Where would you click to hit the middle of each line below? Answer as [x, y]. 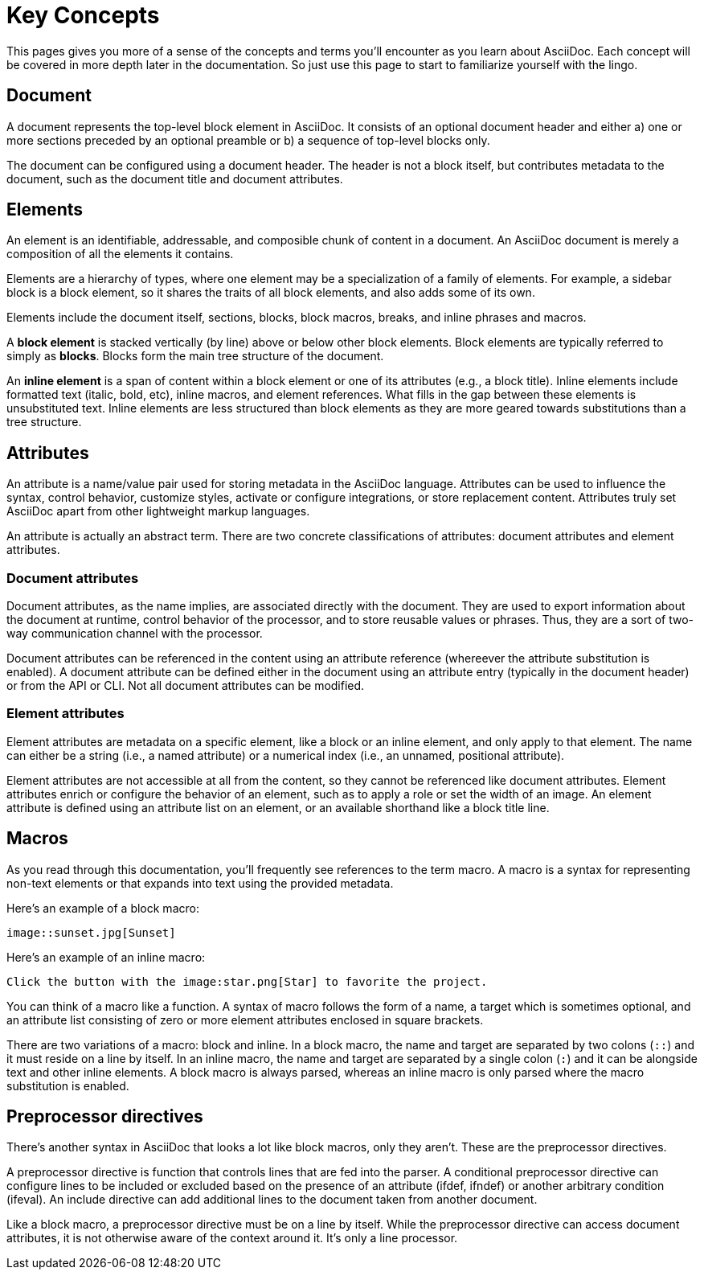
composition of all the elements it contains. [120, 254]
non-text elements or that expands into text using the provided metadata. [200, 883]
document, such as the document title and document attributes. [175, 178]
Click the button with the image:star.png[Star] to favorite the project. [247, 981]
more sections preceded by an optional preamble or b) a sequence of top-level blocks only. [248, 140]
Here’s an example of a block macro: [103, 908]
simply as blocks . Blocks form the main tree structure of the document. [195, 356]
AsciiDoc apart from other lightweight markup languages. [158, 511]
